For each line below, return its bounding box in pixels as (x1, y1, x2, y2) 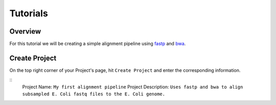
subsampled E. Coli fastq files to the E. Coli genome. (22, 91, 166, 97)
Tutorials (9, 8, 48, 19)
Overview (9, 27, 41, 36)
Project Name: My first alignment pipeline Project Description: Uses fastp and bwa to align (22, 84, 243, 90)
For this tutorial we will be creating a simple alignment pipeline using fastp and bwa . (9, 41, 186, 47)
